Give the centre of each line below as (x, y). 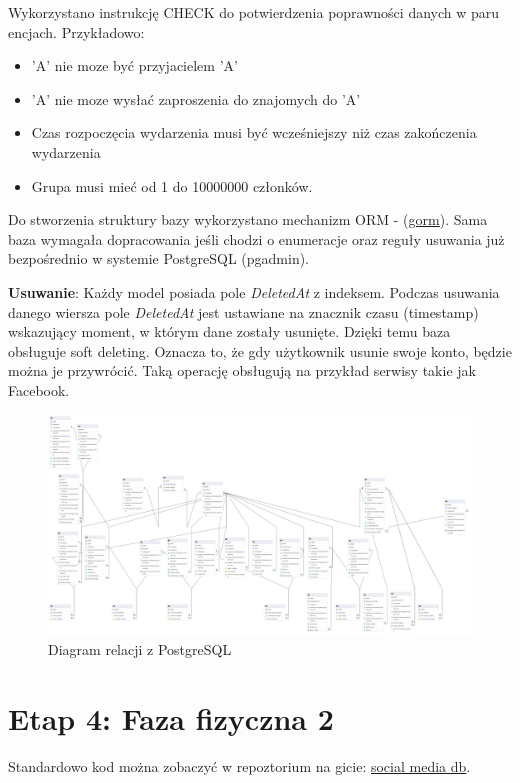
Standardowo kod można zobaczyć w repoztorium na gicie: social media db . (239, 765)
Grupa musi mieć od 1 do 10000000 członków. (172, 185)
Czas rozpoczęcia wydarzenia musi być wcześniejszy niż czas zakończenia (254, 132)
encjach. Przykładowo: (76, 31)
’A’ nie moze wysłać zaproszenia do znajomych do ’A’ (196, 98)
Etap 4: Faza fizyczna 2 (171, 717)
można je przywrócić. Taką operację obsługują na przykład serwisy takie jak (242, 370)
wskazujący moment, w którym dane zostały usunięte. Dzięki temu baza (229, 331)
